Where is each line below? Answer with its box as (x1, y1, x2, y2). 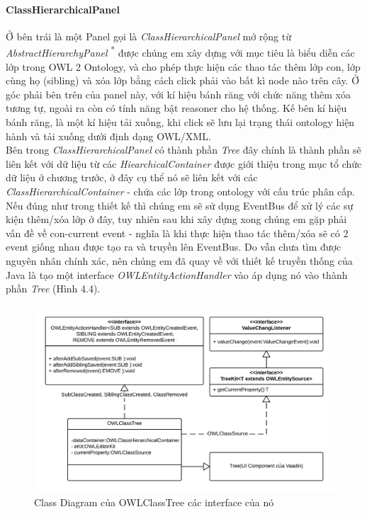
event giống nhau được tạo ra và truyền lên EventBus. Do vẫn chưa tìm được (6, 239, 341, 254)
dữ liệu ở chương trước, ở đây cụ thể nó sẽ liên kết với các (6, 170, 258, 185)
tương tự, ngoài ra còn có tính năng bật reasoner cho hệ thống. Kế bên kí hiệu (6, 101, 347, 115)
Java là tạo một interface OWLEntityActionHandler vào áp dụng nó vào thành (6, 267, 348, 282)
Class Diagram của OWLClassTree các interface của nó (34, 495, 274, 510)
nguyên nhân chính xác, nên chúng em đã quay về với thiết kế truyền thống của (6, 253, 353, 268)
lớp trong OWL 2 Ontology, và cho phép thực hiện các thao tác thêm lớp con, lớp (6, 59, 361, 74)
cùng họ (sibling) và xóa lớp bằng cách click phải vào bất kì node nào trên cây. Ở (6, 73, 360, 88)
